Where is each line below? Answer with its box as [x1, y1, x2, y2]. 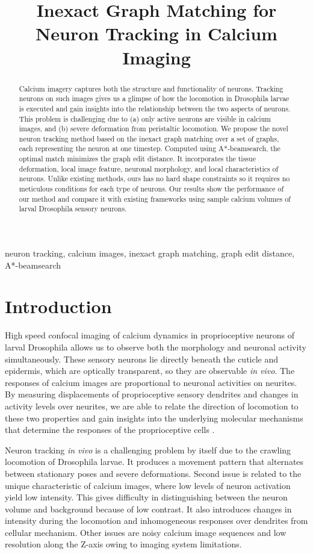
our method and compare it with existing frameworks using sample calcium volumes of [19, 193, 291, 204]
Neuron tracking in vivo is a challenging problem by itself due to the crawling [5, 443, 291, 456]
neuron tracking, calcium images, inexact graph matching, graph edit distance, [5, 247, 294, 260]
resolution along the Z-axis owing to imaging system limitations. [5, 538, 242, 550]
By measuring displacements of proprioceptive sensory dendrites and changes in [5, 388, 299, 400]
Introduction [5, 294, 112, 319]
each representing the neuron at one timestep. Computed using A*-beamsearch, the [19, 143, 280, 154]
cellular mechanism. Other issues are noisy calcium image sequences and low [5, 526, 287, 538]
